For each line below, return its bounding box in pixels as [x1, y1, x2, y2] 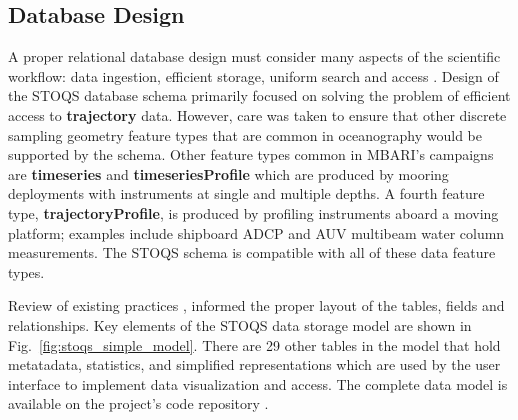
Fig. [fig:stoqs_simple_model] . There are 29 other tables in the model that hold [8, 334, 501, 355]
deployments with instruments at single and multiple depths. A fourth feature [8, 183, 485, 204]
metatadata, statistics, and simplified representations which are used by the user [8, 354, 501, 375]
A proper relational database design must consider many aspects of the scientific [8, 46, 501, 67]
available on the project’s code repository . [8, 393, 269, 414]
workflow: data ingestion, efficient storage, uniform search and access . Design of [8, 65, 499, 86]
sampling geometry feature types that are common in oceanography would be [8, 124, 482, 145]
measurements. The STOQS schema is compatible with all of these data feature [8, 242, 496, 263]
